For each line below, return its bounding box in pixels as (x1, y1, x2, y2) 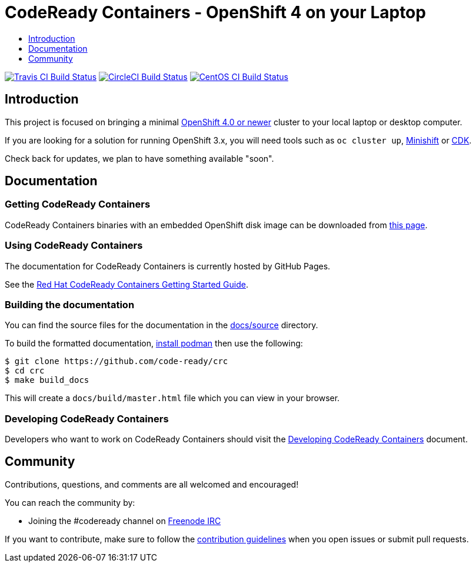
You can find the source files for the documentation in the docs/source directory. (5, 320, 318, 331)
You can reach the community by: (5, 497, 135, 508)
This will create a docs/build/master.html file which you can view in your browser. (5, 393, 340, 403)
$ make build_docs (5, 375, 89, 385)
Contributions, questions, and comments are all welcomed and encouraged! (5, 479, 299, 489)
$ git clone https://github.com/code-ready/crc (5, 356, 228, 366)
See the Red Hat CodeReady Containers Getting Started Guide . (5, 279, 248, 289)
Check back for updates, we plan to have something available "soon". (5, 153, 274, 164)
